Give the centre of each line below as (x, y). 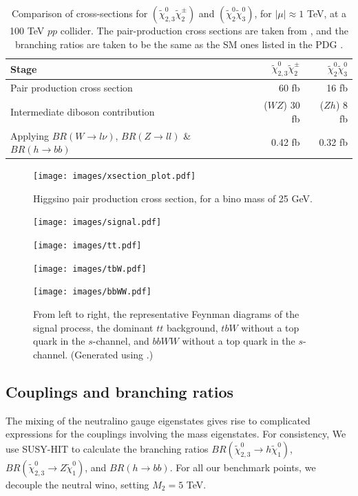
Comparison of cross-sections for (80, 13)
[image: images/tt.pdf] (87, 246)
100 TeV (27, 30)
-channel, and (121, 341)
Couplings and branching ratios (120, 391)
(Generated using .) (112, 354)
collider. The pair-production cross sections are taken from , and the (204, 30)
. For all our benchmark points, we (243, 467)
